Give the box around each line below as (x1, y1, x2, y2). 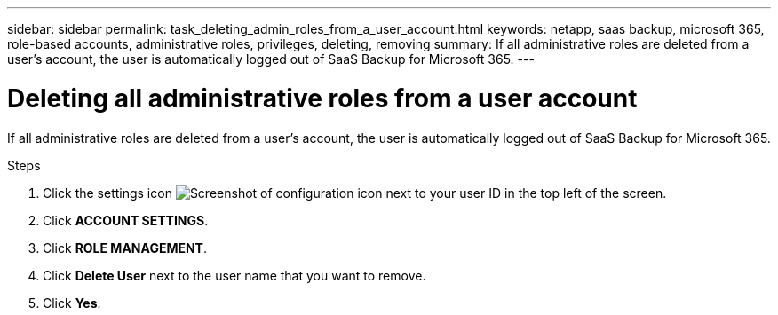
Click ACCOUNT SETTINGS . (43, 212, 209, 228)
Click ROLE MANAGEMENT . (43, 240, 208, 256)
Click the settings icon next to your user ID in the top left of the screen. (43, 185, 667, 201)
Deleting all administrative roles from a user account (7, 83, 638, 114)
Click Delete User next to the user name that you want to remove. (43, 267, 426, 283)
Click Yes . (43, 295, 101, 311)
